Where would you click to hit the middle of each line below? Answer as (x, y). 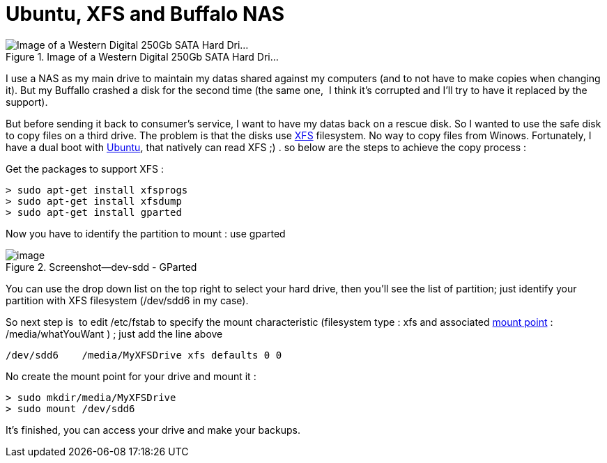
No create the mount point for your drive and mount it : (131, 376)
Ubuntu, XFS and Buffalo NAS (145, 14)
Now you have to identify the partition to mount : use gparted (146, 233)
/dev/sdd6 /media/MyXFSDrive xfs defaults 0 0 (144, 355)
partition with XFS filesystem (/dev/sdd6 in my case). (127, 300)
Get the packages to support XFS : (85, 168)
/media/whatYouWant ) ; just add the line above (114, 333)
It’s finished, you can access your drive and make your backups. (153, 430)
